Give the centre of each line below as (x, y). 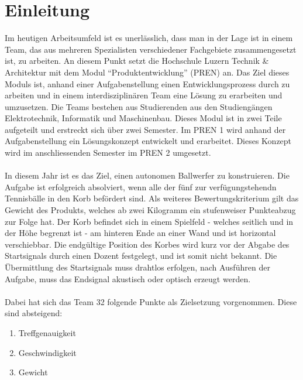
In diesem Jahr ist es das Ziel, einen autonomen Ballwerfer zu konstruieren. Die (147, 175)
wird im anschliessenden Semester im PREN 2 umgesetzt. (108, 153)
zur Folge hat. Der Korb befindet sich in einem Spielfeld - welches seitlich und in (149, 221)
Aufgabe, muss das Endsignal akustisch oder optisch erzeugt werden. (128, 278)
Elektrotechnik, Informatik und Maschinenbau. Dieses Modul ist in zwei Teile (143, 118)
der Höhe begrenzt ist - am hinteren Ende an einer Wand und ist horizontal (140, 233)
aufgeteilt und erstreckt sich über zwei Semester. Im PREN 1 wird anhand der (145, 129)
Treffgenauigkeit (47, 332)
